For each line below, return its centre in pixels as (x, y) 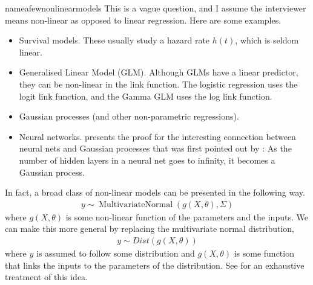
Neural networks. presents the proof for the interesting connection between (157, 136)
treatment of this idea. (47, 277)
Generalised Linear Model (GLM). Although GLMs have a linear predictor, (159, 72)
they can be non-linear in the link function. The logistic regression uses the (158, 84)
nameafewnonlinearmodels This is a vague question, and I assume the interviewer (156, 8)
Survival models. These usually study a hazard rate (114, 40)
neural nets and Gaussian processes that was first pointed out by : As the (155, 148)
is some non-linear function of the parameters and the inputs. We (187, 216)
